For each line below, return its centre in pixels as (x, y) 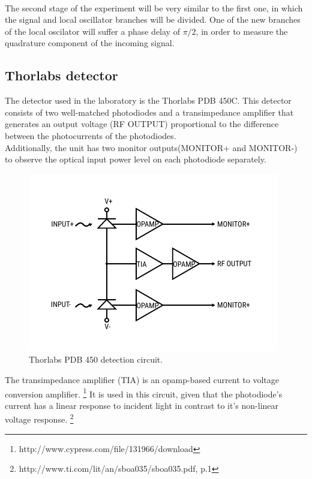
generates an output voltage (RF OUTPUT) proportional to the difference (142, 124)
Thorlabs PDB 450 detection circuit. (96, 359)
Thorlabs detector (61, 75)
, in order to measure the (242, 31)
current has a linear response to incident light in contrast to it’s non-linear (142, 405)
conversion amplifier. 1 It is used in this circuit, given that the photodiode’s (144, 393)
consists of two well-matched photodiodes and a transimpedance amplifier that (149, 112)
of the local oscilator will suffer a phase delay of (92, 31)
